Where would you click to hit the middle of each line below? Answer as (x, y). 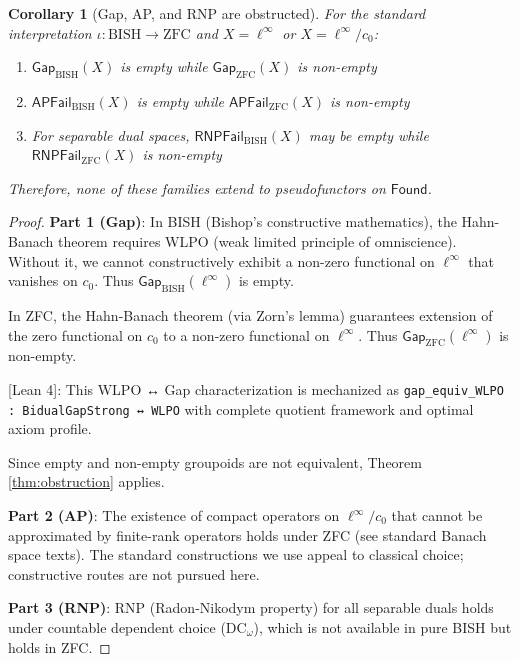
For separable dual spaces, (110, 134)
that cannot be (437, 515)
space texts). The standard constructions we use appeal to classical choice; (236, 554)
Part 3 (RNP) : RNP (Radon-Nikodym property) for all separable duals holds (251, 607)
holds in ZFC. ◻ (59, 646)
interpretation (50, 32)
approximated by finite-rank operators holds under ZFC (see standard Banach (247, 534)
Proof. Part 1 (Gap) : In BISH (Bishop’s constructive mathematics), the (232, 221)
